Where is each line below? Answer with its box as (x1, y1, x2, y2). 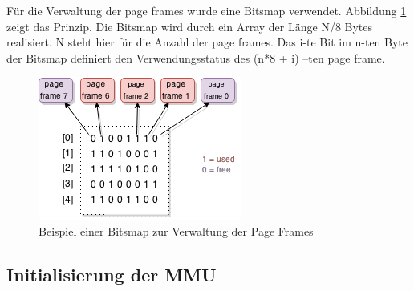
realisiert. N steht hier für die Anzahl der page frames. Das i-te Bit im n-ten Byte (6, 34, 408, 51)
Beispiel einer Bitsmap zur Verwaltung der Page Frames (39, 222, 314, 239)
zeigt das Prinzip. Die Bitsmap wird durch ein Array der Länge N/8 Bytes (6, 18, 373, 34)
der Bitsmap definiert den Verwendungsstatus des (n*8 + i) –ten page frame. (6, 49, 385, 66)
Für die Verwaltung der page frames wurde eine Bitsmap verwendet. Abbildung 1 (6, 2, 407, 18)
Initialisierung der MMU (6, 261, 217, 286)
